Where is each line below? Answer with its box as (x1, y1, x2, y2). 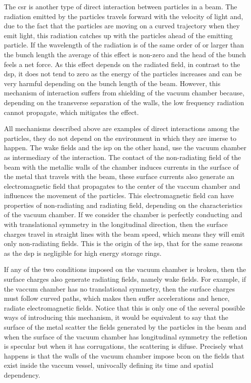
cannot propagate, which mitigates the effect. (4, 107, 139, 117)
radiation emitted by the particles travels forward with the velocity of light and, (4, 11, 243, 21)
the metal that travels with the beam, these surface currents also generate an (4, 171, 234, 181)
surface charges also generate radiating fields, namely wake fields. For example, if (4, 274, 246, 284)
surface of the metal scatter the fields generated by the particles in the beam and (4, 322, 247, 332)
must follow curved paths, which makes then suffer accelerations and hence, (4, 293, 230, 303)
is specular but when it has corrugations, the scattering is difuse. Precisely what (4, 341, 244, 351)
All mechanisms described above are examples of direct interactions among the (4, 123, 239, 134)
